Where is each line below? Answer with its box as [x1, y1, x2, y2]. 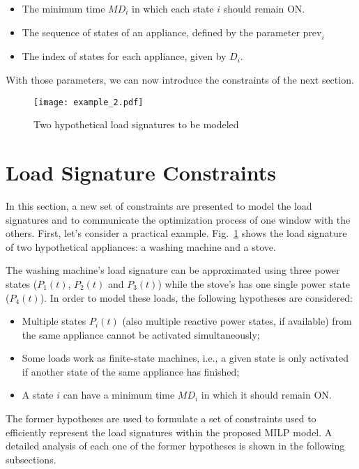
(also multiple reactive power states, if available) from [122, 314, 352, 328]
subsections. [6, 452, 56, 466]
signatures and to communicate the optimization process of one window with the [6, 212, 351, 226]
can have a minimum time [63, 387, 175, 402]
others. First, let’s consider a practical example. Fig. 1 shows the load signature [6, 226, 347, 240]
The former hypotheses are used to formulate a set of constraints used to [6, 411, 316, 426]
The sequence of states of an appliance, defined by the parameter [22, 24, 300, 39]
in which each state [132, 1, 214, 15]
